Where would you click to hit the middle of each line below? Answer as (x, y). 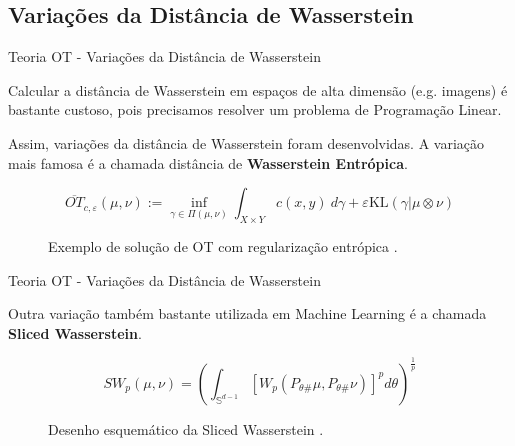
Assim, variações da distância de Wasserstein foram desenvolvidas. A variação (246, 142)
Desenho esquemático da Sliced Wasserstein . (186, 428)
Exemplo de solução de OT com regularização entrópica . (223, 245)
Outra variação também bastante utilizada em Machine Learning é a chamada (247, 313)
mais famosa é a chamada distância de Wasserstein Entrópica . (208, 162)
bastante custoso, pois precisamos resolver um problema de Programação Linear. (255, 109)
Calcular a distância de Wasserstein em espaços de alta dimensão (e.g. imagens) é (258, 89)
